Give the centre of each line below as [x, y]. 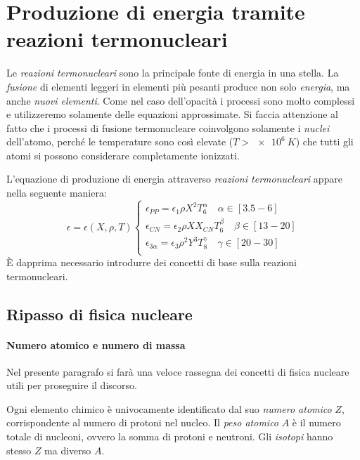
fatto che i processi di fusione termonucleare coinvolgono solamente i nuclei [168, 127]
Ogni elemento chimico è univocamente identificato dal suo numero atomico [169, 408]
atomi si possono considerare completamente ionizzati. [123, 155]
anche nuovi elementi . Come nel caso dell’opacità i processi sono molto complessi [181, 100]
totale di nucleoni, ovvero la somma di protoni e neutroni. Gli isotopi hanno [170, 436]
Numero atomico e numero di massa [96, 344]
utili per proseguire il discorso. [72, 385]
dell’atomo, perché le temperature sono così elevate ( [120, 142]
